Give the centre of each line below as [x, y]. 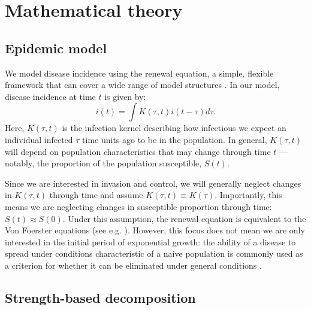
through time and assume [96, 195]
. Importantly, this [248, 195]
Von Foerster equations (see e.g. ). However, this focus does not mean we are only [155, 230]
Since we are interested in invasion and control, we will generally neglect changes [153, 183]
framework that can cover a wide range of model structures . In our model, [142, 85]
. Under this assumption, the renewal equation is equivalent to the [184, 218]
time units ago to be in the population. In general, [175, 139]
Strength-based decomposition [100, 297]
